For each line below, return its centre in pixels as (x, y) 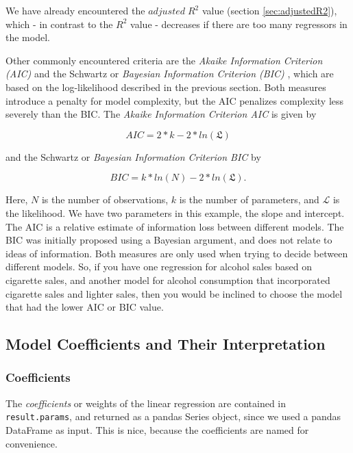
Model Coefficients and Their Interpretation (166, 344)
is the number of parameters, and (249, 199)
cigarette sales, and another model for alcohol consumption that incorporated (168, 280)
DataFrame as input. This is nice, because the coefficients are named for (157, 429)
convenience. (32, 443)
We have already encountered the (75, 10)
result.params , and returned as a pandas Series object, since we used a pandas (173, 416)
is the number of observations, (105, 199)
